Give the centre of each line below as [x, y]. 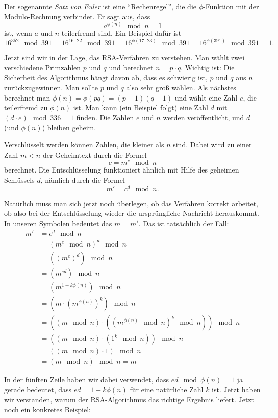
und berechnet [131, 67]
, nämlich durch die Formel [83, 179]
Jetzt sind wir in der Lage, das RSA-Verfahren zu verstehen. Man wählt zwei [124, 57]
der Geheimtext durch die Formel [95, 154]
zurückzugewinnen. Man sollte [51, 88]
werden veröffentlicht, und [204, 117]
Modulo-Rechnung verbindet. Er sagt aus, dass [77, 16]
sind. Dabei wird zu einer [212, 145]
